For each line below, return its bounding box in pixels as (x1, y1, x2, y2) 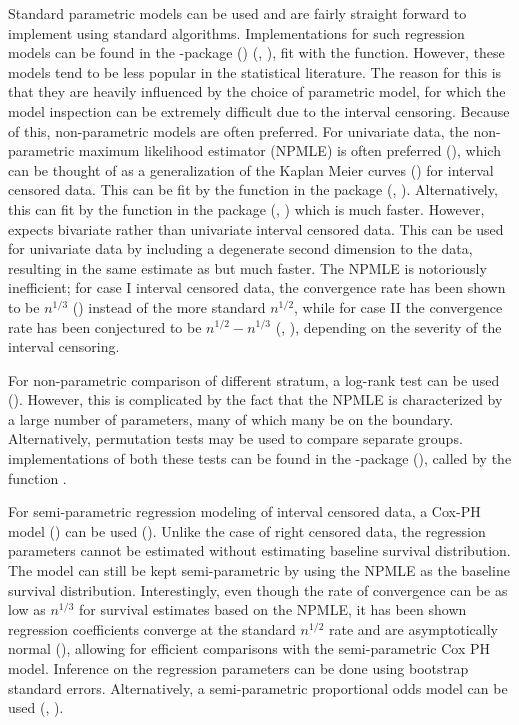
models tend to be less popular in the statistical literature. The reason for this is (8, 61, 502, 82)
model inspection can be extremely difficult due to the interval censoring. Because (8, 100, 510, 121)
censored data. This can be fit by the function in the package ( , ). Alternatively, (8, 179, 498, 200)
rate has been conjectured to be (8, 316, 202, 337)
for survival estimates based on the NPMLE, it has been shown (79, 599, 467, 620)
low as (8, 599, 46, 620)
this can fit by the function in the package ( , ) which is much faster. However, (8, 198, 485, 219)
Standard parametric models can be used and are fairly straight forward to (8, 3, 467, 23)
